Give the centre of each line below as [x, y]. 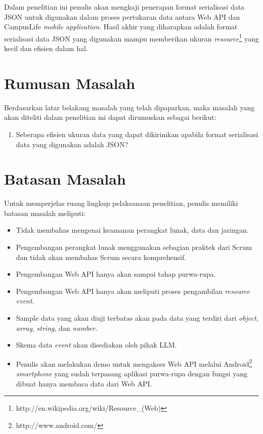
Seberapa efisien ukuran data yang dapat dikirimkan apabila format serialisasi [137, 134]
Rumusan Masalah [70, 83]
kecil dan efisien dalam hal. [46, 48]
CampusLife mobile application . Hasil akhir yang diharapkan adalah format [121, 27]
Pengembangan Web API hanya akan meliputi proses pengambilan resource [133, 291]
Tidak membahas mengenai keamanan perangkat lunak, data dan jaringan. [132, 230]
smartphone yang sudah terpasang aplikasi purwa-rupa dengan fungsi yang [132, 374]
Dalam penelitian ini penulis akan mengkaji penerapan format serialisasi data [124, 7]
